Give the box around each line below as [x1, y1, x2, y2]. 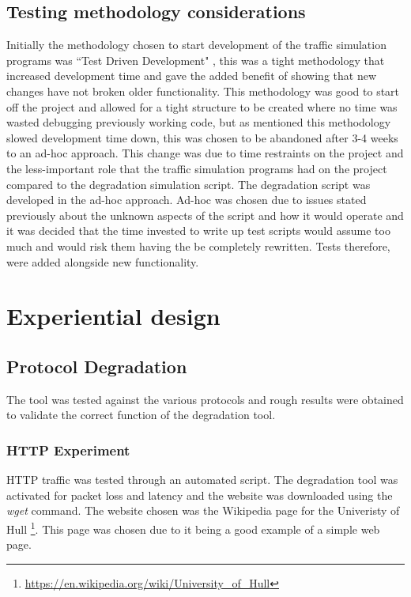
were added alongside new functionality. [6, 253, 199, 270]
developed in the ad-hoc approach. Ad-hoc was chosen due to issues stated [6, 191, 367, 208]
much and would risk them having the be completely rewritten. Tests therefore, [6, 237, 390, 254]
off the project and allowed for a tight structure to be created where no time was [6, 98, 398, 115]
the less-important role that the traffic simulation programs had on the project [6, 160, 387, 176]
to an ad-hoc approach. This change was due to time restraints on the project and [6, 145, 404, 161]
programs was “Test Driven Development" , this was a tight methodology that [6, 51, 385, 68]
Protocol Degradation [6, 353, 187, 378]
